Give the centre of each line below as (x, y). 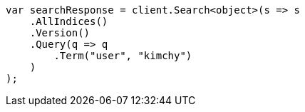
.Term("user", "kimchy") (123, 56)
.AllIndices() (69, 21)
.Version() (60, 33)
